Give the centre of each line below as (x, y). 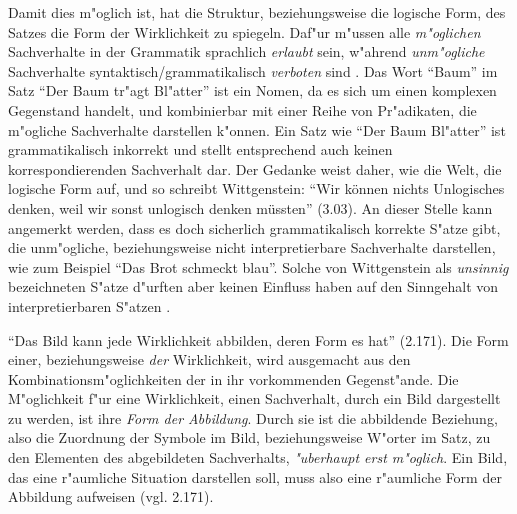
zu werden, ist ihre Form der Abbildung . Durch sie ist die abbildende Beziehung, (253, 417)
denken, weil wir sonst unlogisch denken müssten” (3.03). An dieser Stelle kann (250, 207)
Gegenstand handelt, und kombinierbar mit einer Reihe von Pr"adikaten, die (242, 109)
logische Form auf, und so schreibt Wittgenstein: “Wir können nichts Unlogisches (256, 188)
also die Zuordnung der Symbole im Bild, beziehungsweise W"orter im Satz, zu (249, 437)
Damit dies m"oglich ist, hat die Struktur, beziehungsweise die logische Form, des (257, 12)
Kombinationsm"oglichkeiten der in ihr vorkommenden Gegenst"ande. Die (233, 378)
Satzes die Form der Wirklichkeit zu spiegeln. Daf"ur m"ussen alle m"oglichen (244, 31)
